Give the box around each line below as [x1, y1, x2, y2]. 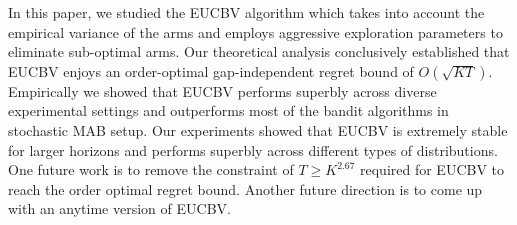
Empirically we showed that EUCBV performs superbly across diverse [8, 80, 437, 101]
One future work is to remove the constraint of [8, 159, 294, 180]
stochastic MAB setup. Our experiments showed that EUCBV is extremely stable [8, 119, 508, 140]
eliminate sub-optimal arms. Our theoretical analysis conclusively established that [8, 41, 510, 62]
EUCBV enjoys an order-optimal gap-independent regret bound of [8, 60, 414, 81]
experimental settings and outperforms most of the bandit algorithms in [8, 100, 449, 121]
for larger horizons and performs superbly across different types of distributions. [8, 139, 498, 160]
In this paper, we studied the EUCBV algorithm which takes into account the [8, 2, 485, 22]
